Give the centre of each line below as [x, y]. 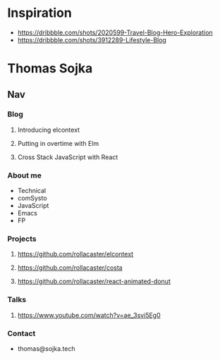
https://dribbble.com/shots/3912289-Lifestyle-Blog [92, 39]
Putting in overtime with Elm [58, 143]
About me [25, 175]
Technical [32, 191]
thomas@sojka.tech [46, 349]
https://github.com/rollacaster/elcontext [75, 254]
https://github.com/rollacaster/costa [70, 268]
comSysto [32, 198]
